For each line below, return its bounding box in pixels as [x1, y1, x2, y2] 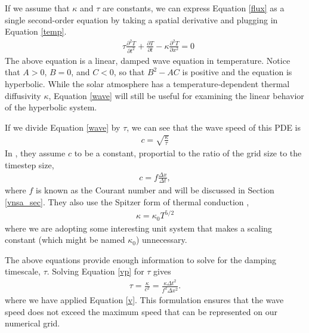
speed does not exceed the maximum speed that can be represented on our [5, 305, 277, 317]
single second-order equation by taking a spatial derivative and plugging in [5, 13, 278, 26]
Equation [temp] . [5, 25, 67, 38]
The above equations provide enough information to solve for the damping [5, 253, 276, 266]
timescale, [5, 265, 41, 277]
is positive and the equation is [182, 66, 292, 78]
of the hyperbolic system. [5, 101, 97, 113]
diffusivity [5, 89, 41, 101]
